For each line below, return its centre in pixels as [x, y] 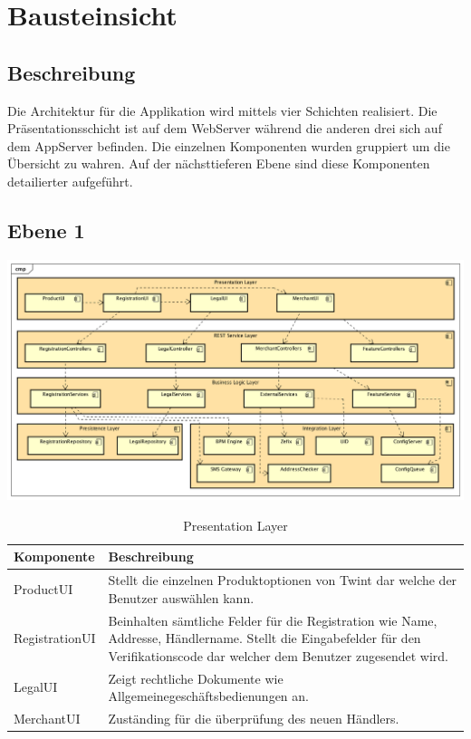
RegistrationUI [55, 638]
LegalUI [36, 687]
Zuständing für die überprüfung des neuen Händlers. [254, 718]
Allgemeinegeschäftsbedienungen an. [208, 696]
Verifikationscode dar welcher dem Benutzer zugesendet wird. [278, 655]
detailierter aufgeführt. [70, 181]
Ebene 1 [46, 230]
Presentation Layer [235, 525]
